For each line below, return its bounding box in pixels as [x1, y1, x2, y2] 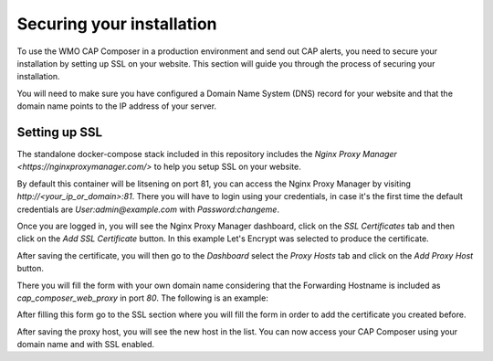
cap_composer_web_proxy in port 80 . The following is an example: [16, 292, 268, 303]
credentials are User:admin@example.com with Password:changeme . [16, 204, 280, 215]
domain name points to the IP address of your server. [16, 101, 217, 111]
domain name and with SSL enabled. [16, 339, 155, 350]
